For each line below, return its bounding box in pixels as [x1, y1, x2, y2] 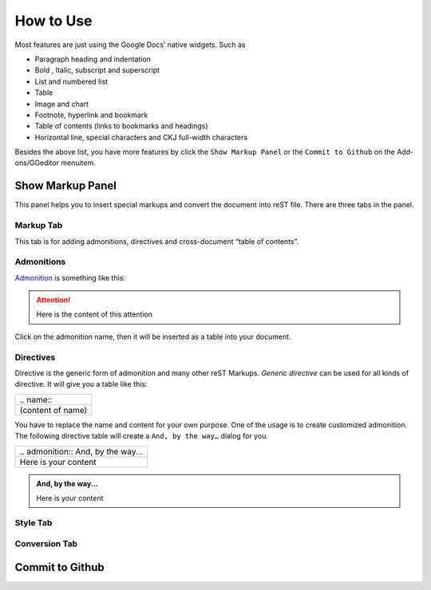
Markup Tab [14, 220, 63, 231]
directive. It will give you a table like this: [14, 380, 148, 389]
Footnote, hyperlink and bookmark [34, 110, 148, 120]
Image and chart [34, 99, 89, 108]
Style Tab [14, 517, 53, 528]
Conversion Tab [14, 538, 78, 549]
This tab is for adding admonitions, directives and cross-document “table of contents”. [14, 236, 299, 246]
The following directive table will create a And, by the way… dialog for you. [14, 431, 269, 441]
